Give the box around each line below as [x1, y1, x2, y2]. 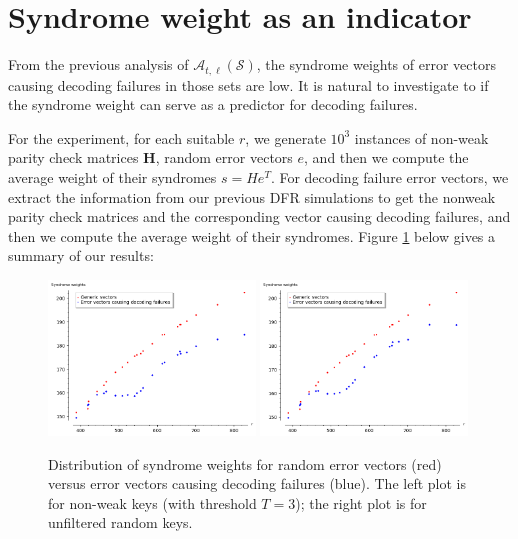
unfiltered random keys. [48, 512, 193, 533]
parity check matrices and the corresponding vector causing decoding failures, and [8, 206, 511, 227]
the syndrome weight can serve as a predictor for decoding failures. [8, 94, 418, 115]
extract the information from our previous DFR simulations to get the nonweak [8, 186, 496, 207]
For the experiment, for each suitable [8, 127, 235, 148]
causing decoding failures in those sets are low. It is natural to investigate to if [8, 74, 489, 95]
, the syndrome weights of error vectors [256, 54, 496, 75]
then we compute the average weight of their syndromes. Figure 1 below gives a [8, 225, 496, 246]
